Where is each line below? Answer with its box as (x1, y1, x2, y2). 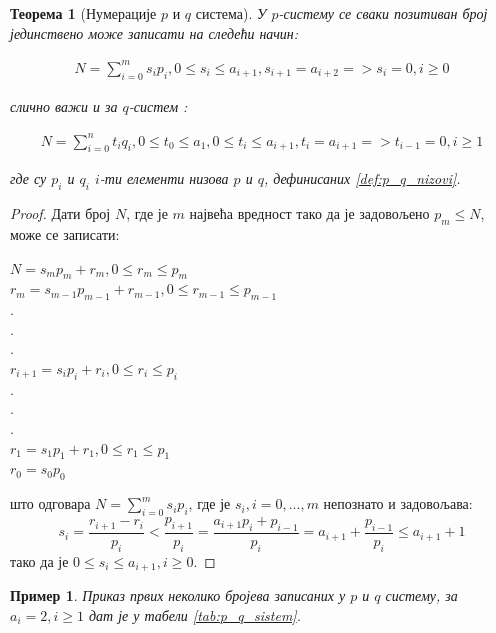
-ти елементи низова (99, 168, 229, 189)
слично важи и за (10, 95, 118, 116)
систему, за (385, 585, 458, 606)
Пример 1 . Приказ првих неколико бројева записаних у (10, 585, 346, 606)
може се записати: (10, 224, 120, 245)
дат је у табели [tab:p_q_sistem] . (88, 604, 301, 625)
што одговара (10, 493, 91, 514)
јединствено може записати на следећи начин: (10, 22, 299, 43)
